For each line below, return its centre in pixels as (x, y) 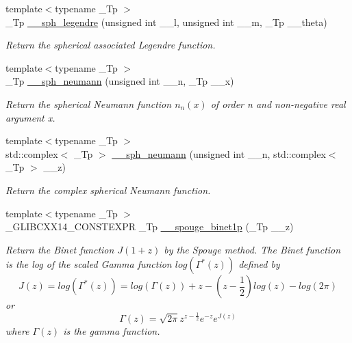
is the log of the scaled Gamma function (89, 264)
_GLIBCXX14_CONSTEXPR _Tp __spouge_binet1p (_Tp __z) (150, 227)
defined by (259, 264)
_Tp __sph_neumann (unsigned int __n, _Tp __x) (120, 81)
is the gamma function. (112, 330)
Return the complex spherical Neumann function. (108, 190)
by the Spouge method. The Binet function (252, 249)
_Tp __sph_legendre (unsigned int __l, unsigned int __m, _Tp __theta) (166, 22)
